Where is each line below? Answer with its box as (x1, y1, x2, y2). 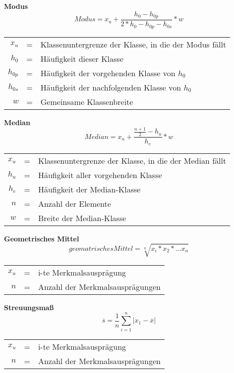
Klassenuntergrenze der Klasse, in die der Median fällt (38, 154, 227, 166)
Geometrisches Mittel (4, 233, 79, 243)
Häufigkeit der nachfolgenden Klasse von (40, 81, 181, 93)
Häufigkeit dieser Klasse (40, 52, 123, 64)
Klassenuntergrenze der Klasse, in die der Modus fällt (40, 38, 227, 50)
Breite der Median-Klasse (38, 212, 126, 224)
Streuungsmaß (4, 302, 54, 312)
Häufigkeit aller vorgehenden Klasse (38, 169, 162, 181)
